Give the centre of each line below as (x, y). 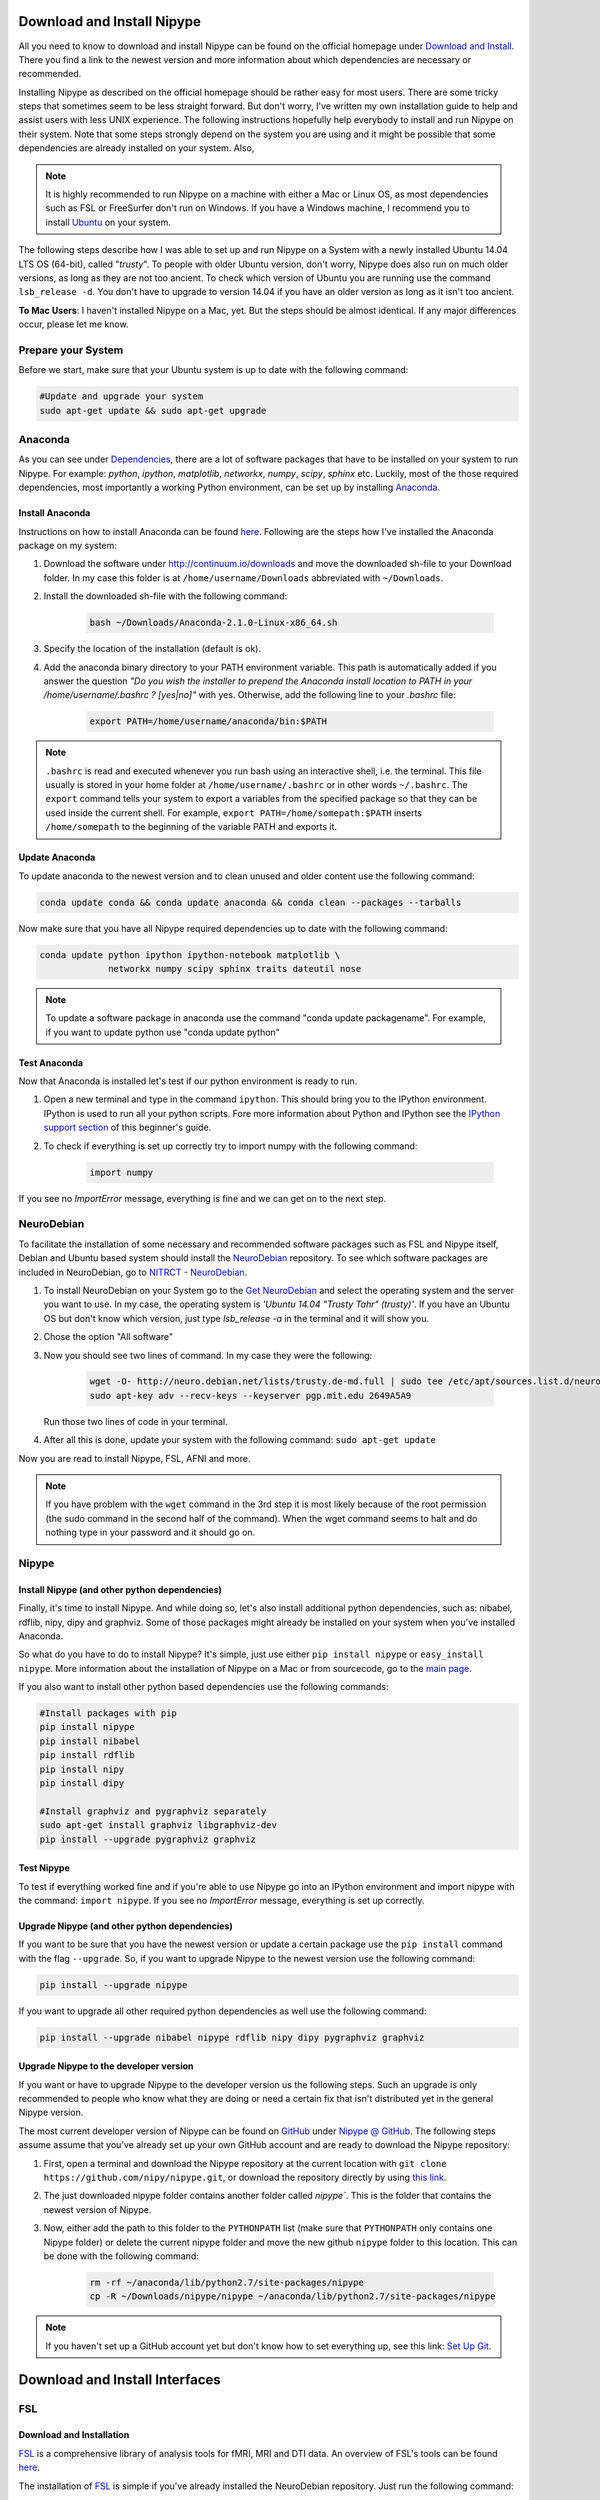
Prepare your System (71, 350)
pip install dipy (82, 1783)
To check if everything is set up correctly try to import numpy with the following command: (230, 1146)
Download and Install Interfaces (120, 2379)
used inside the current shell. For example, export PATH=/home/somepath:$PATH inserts (233, 812)
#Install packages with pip (108, 1713)
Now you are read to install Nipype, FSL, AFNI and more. (134, 1458)
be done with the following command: (121, 2256)
